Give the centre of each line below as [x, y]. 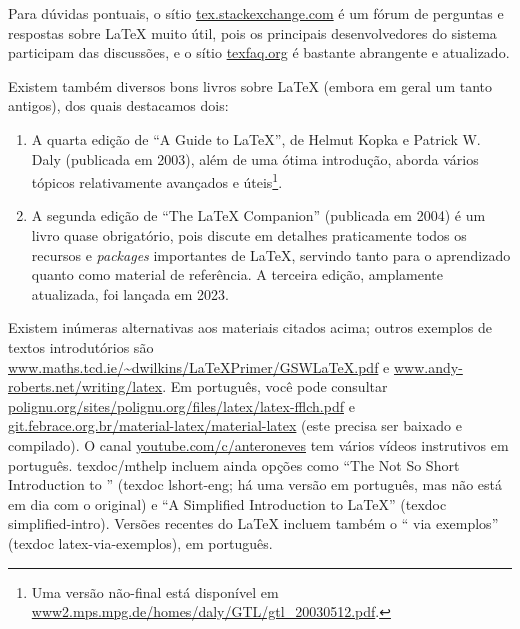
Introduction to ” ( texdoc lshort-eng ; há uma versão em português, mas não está [255, 484]
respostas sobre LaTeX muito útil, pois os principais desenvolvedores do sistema [252, 32]
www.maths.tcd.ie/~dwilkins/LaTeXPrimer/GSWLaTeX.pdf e [199, 366]
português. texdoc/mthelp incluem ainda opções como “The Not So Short [234, 464]
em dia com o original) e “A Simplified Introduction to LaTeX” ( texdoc [227, 503]
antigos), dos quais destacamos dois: [118, 105]
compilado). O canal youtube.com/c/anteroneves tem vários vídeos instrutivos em [258, 444]
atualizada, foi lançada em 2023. [130, 293]
